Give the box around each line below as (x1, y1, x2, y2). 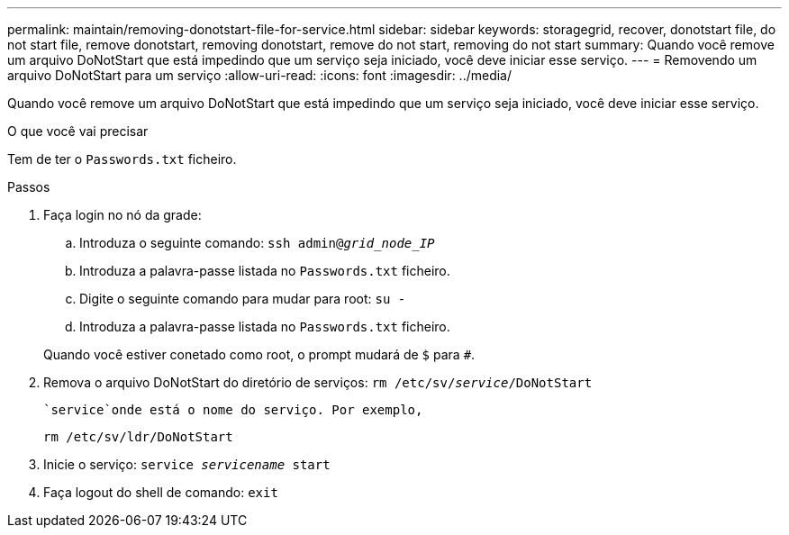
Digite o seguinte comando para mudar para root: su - (79, 291, 406, 306)
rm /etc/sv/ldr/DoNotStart (43, 430, 233, 444)
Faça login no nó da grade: (43, 207, 202, 222)
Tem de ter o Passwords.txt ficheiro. (7, 151, 237, 167)
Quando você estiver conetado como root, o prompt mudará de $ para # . (43, 347, 476, 362)
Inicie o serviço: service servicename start (43, 457, 331, 472)
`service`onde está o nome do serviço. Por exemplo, (43, 403, 423, 417)
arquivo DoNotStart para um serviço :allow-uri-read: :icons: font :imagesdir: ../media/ (7, 68, 512, 83)
